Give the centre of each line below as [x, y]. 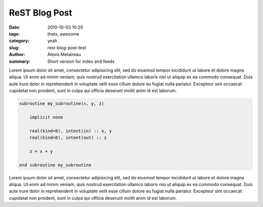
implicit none [46, 117]
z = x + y [41, 151]
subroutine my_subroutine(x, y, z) [62, 104]
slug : [14, 47]
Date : [15, 27]
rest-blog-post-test [67, 47]
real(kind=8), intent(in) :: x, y [71, 131]
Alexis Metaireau [64, 55]
